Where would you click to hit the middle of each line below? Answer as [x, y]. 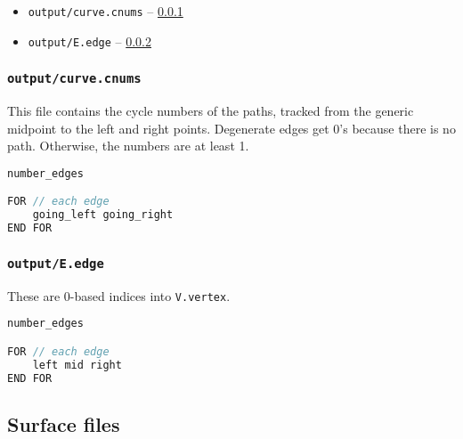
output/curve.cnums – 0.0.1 [106, 11]
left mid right [77, 365]
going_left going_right [103, 215]
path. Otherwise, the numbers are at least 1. [128, 146]
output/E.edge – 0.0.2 [89, 41]
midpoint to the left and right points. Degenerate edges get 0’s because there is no [231, 128]
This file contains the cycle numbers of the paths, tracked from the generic [211, 111]
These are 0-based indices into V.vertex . [119, 295]
